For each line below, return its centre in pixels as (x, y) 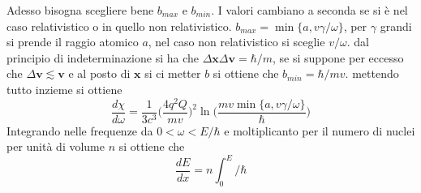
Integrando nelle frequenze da (80, 130)
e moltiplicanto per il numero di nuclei (320, 130)
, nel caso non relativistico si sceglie (236, 42)
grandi (396, 26)
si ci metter (173, 73)
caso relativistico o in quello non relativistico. (119, 26)
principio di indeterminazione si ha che (103, 57)
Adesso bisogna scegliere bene (80, 10)
